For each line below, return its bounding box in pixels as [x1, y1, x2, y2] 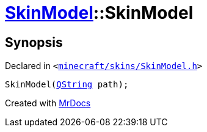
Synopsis [5, 34, 63, 50]
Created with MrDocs [5, 98, 91, 109]
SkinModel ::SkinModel [5, 2, 194, 23]
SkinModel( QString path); [5, 79, 129, 90]
